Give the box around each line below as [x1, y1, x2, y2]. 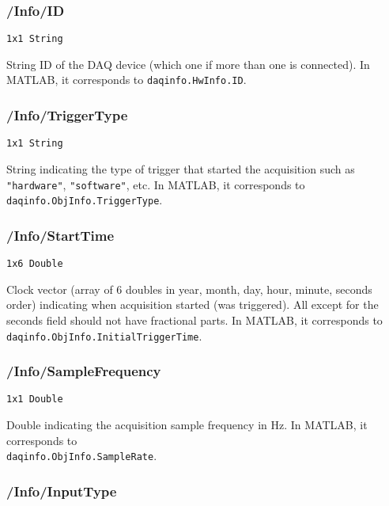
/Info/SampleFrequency [6, 361, 161, 381]
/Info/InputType [6, 481, 117, 500]
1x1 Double [6, 394, 63, 405]
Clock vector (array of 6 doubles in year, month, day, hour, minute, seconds [6, 280, 372, 297]
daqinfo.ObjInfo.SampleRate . [6, 447, 157, 464]
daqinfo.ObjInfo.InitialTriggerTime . [6, 327, 202, 344]
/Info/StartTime [6, 225, 115, 245]
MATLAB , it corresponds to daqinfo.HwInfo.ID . [6, 71, 247, 88]
